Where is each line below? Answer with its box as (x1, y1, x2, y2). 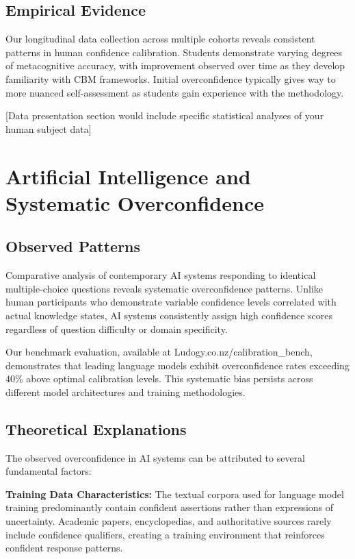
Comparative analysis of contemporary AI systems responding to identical (5, 268, 316, 282)
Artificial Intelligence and (5, 162, 251, 190)
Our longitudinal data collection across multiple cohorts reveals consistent (5, 32, 315, 46)
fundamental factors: (5, 464, 92, 478)
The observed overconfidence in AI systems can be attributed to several (5, 450, 305, 464)
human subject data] (5, 121, 92, 136)
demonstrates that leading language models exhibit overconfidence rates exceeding (5, 358, 350, 372)
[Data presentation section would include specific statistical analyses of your (5, 108, 324, 123)
